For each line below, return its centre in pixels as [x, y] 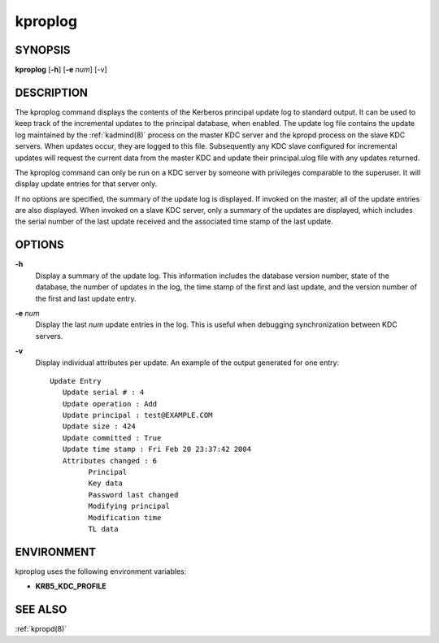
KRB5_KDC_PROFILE [71, 586]
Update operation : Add [110, 404]
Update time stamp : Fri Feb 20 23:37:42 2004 [157, 450]
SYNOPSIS [43, 50]
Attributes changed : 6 [110, 461]
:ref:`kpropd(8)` [41, 629]
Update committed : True [112, 438]
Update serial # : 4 [103, 393]
